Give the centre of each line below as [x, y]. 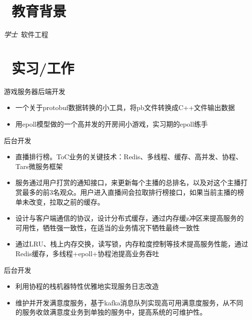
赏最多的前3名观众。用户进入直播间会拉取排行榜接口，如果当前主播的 [126, 192]
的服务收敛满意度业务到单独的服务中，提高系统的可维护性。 [111, 312]
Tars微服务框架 [39, 166]
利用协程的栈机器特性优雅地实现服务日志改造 [87, 286]
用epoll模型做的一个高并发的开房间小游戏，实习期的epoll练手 [112, 124]
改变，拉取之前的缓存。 [67, 201]
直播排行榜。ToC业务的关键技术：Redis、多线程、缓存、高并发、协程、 [129, 157]
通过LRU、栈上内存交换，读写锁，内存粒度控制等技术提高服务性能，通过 [132, 244]
